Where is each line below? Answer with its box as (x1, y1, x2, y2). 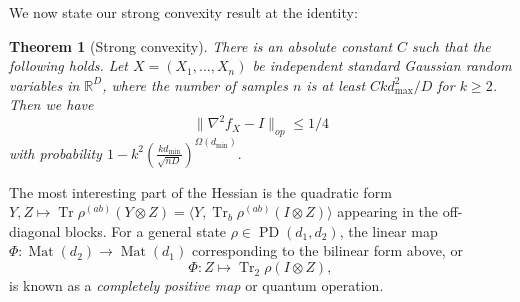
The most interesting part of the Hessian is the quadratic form (9, 181, 392, 202)
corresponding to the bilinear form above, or (191, 240, 463, 261)
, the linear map (339, 220, 438, 241)
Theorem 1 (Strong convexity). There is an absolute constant (9, 35, 393, 56)
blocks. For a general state (65, 220, 227, 241)
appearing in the (337, 201, 439, 222)
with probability (9, 142, 102, 163)
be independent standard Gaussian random (252, 55, 512, 76)
